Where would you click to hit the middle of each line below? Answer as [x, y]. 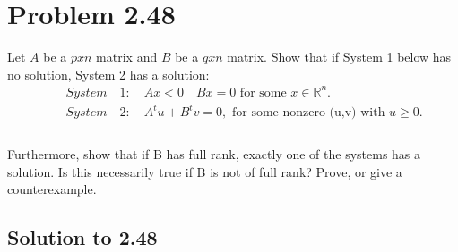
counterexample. [52, 189]
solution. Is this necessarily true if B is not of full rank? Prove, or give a [205, 171]
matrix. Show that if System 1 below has [339, 57]
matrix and [127, 57]
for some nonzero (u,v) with [308, 113]
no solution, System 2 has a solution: [108, 74]
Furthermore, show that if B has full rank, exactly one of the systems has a [214, 154]
